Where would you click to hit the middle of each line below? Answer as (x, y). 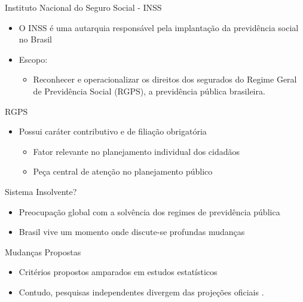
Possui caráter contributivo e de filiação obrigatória (113, 131)
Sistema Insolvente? (41, 191)
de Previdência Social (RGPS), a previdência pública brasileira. (149, 91)
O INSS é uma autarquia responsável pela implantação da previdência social (159, 27)
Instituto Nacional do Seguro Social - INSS (83, 7)
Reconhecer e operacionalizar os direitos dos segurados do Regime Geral (165, 79)
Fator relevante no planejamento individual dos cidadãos (137, 151)
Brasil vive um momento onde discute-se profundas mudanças (132, 232)
